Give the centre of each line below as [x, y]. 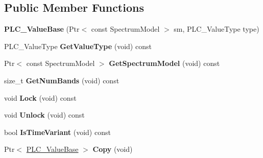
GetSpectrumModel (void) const [164, 63]
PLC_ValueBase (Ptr [42, 29]
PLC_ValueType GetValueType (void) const [78, 46]
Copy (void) [113, 149]
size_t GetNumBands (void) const [62, 80]
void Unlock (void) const [44, 115]
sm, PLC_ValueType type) [217, 29]
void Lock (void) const [40, 97]
